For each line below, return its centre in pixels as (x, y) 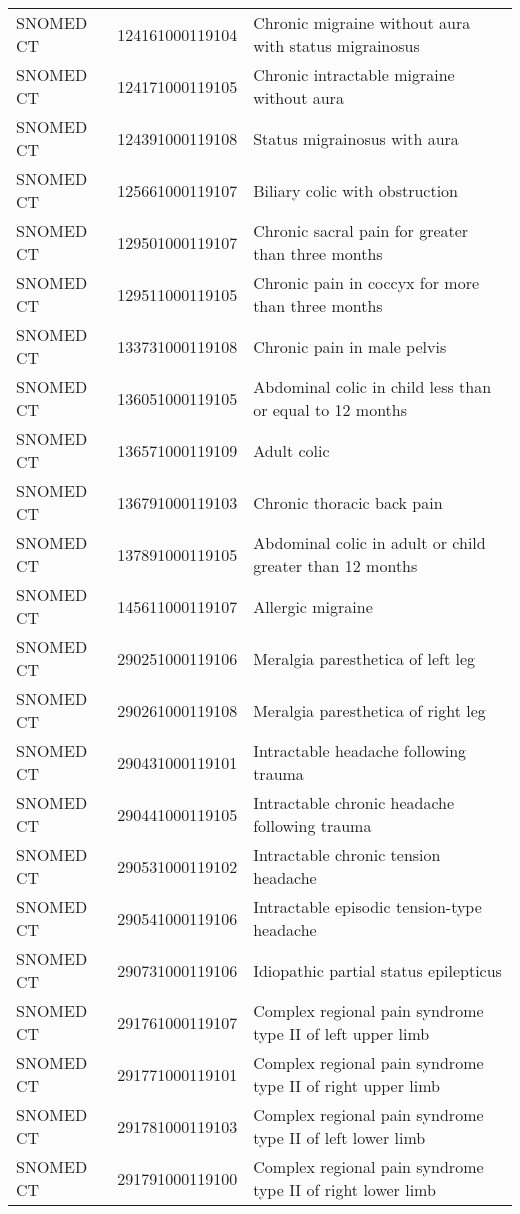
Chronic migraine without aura (362, 22)
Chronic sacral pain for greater (361, 230)
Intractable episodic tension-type (367, 906)
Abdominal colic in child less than (372, 386)
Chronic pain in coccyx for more (366, 282)
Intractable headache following (360, 750)
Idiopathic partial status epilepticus (377, 970)
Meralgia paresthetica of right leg (369, 710)
